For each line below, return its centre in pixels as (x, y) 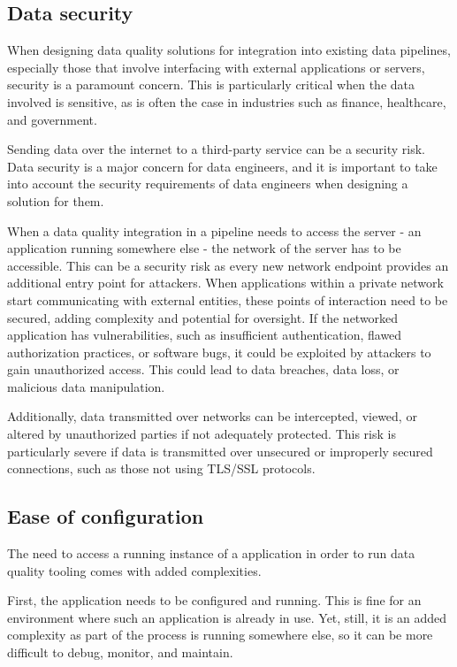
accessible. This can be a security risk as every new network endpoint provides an (228, 265)
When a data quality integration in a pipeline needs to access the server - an (214, 230)
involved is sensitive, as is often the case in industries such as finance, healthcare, (227, 101)
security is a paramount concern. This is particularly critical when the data (211, 84)
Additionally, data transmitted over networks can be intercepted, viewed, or (212, 416)
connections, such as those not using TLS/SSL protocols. (161, 468)
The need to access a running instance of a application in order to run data (211, 553)
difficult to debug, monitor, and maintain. (120, 652)
